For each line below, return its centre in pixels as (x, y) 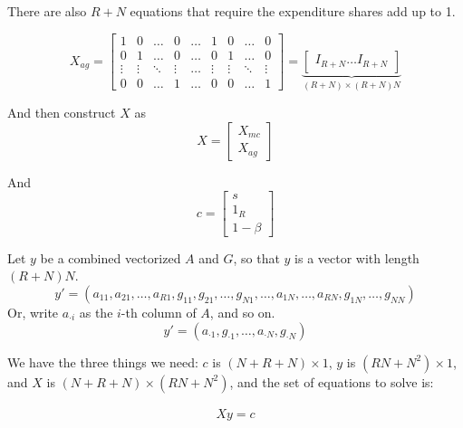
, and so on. (242, 313)
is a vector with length (357, 257)
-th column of (159, 313)
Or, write (33, 313)
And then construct (62, 113)
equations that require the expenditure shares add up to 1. (293, 11)
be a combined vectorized (111, 257)
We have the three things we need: (103, 361)
